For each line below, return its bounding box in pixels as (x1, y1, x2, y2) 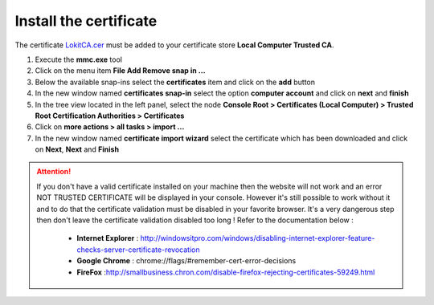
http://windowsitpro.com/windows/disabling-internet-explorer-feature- (140, 234, 375, 243)
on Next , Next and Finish (35, 144, 120, 154)
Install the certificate (14, 12, 158, 30)
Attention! (36, 167, 72, 177)
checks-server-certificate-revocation (76, 245, 200, 254)
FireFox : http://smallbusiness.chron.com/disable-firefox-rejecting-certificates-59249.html (76, 267, 375, 277)
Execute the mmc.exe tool (35, 55, 122, 64)
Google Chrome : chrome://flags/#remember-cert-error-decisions (76, 256, 297, 266)
